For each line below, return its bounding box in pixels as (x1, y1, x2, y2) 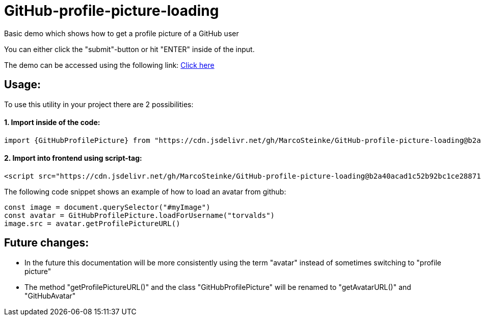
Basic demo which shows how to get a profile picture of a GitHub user (4, 29, 239, 38)
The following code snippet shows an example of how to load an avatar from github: (4, 187, 286, 196)
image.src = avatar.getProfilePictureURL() (4, 219, 180, 228)
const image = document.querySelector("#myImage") (4, 203, 210, 212)
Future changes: (4, 236, 89, 250)
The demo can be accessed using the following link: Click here (4, 60, 215, 69)
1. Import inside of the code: (4, 118, 100, 127)
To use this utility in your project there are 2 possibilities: (4, 100, 194, 109)
